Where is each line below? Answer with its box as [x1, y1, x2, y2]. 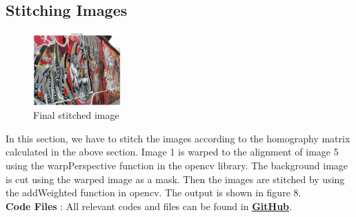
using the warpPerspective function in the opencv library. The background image [6, 158, 348, 172]
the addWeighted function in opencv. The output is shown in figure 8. [6, 185, 301, 200]
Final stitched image [33, 108, 119, 122]
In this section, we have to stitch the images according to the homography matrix [6, 131, 350, 145]
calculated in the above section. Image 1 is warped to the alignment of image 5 [6, 144, 339, 159]
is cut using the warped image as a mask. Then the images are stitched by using [6, 171, 345, 186]
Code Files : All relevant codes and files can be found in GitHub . [6, 198, 292, 213]
